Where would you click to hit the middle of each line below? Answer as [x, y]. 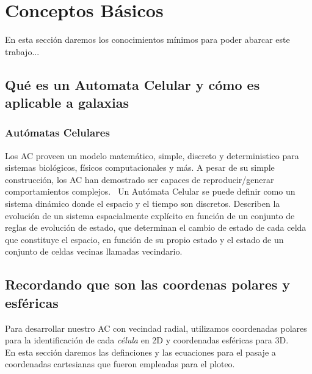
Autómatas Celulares [57, 133]
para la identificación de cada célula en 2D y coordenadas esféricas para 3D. [147, 340]
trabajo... [22, 51]
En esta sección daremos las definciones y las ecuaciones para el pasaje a [140, 352]
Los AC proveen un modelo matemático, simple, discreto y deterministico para [152, 155]
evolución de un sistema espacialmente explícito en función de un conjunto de [150, 215]
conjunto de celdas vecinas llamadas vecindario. [94, 251]
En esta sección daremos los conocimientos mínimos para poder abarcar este [147, 39]
